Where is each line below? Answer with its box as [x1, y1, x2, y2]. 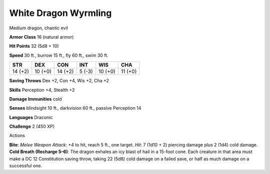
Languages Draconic [9, 114, 53, 120]
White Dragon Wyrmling [9, 7, 112, 18]
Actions [9, 133, 25, 139]
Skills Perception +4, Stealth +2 [9, 87, 75, 93]
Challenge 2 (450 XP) [9, 124, 55, 130]
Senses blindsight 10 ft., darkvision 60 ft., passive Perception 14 [9, 105, 141, 111]
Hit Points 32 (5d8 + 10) [9, 43, 59, 49]
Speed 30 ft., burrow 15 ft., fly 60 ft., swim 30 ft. [9, 52, 108, 58]
